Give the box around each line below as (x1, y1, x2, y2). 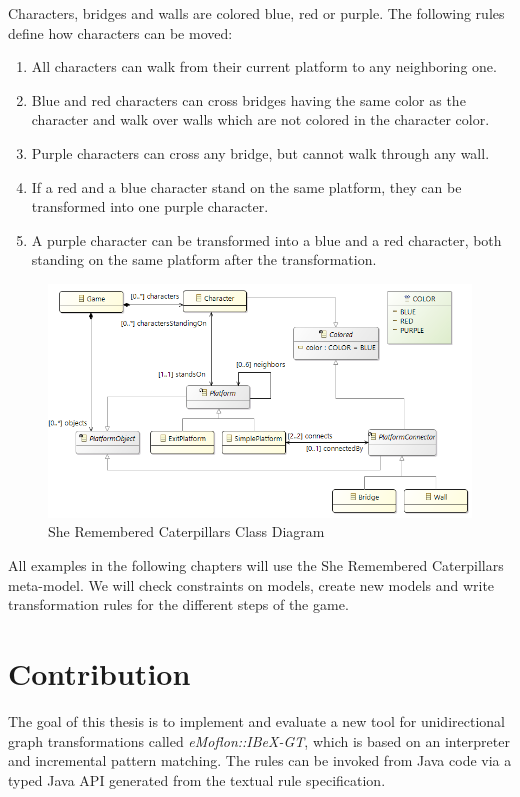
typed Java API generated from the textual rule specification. (8, 769, 386, 790)
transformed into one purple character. (31, 196, 269, 217)
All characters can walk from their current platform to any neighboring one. (31, 56, 497, 77)
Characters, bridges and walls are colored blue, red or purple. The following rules (8, 3, 505, 23)
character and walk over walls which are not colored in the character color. (31, 109, 490, 130)
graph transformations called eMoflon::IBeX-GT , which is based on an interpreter (8, 730, 510, 751)
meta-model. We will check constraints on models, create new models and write (8, 574, 495, 595)
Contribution (8, 653, 191, 694)
